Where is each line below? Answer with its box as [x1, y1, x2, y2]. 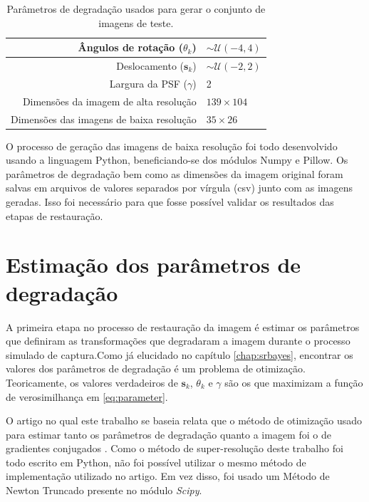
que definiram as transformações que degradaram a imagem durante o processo [6, 333, 350, 348]
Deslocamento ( [116, 58, 184, 73]
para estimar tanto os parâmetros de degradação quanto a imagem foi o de [6, 427, 331, 441]
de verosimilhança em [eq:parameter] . [6, 389, 168, 404]
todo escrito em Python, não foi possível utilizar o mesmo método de [6, 454, 306, 469]
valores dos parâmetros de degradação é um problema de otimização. [6, 361, 306, 376]
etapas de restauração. [6, 208, 103, 223]
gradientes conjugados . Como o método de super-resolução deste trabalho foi [6, 441, 343, 456]
